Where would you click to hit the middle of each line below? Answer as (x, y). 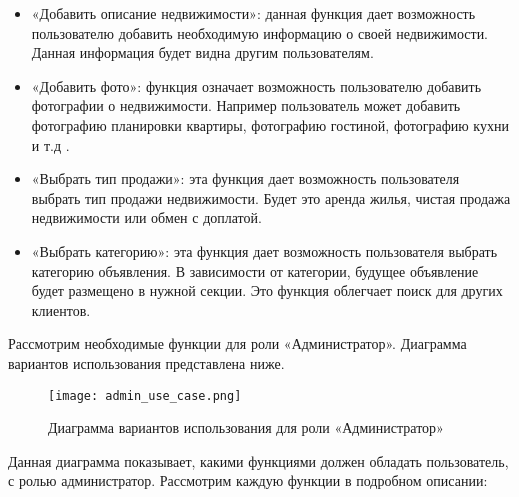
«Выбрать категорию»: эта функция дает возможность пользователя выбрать (264, 250)
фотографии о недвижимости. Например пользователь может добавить (246, 105)
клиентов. (61, 309)
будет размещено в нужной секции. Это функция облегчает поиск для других (267, 290)
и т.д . (50, 144)
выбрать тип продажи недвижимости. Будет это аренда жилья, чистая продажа (271, 197)
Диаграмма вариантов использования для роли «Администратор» (246, 427)
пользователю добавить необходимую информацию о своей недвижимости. (260, 32)
